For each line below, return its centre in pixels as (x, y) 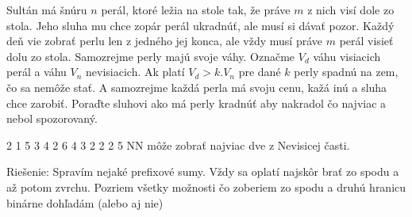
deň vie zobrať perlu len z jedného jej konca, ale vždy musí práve (165, 41)
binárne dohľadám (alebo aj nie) (85, 202)
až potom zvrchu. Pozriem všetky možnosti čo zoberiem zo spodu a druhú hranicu (206, 187)
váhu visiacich (347, 56)
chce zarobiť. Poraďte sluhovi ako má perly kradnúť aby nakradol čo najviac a (196, 103)
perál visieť (366, 41)
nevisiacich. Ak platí (135, 72)
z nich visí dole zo (351, 10)
